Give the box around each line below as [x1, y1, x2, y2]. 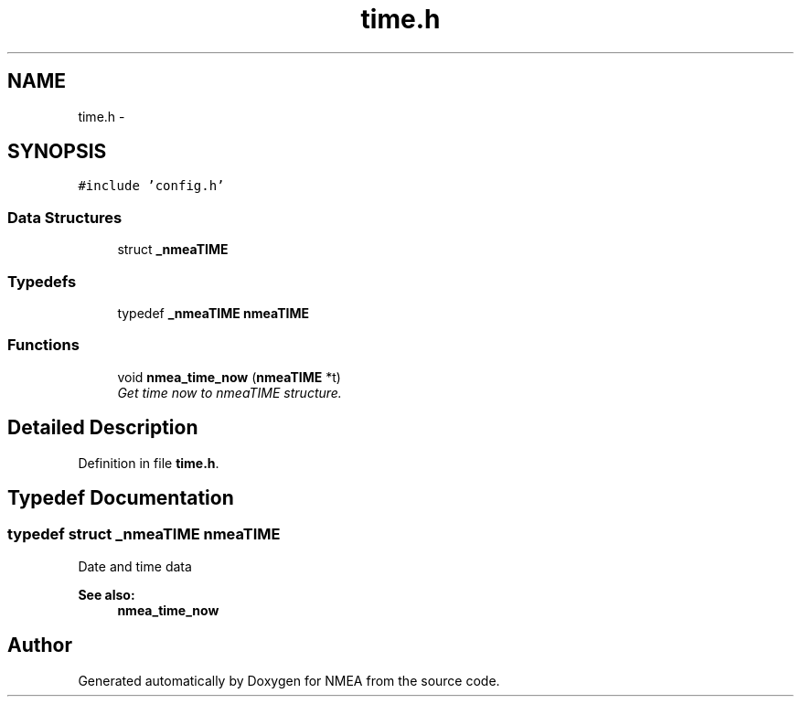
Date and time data [78, 558, 192, 574]
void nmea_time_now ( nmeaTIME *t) [117, 368, 341, 385]
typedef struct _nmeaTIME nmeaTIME [7, 525, 281, 544]
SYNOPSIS [7, 140, 107, 164]
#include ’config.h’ [78, 178, 225, 194]
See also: [78, 586, 135, 603]
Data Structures [7, 208, 123, 227]
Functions [7, 336, 80, 355]
